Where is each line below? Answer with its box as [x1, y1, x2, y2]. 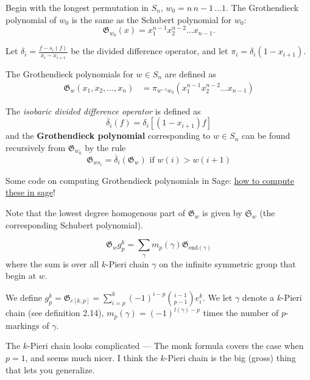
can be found [241, 129, 291, 142]
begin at [5, 269, 37, 282]
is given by [202, 206, 242, 219]
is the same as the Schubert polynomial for [71, 13, 232, 26]
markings [5, 318, 40, 331]
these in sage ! [5, 186, 55, 199]
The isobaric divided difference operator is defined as [5, 104, 201, 117]
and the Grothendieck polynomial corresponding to [5, 129, 211, 142]
